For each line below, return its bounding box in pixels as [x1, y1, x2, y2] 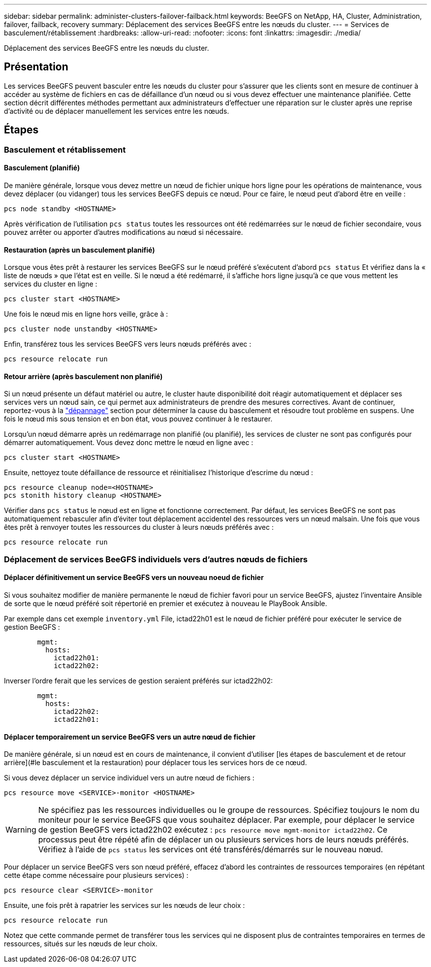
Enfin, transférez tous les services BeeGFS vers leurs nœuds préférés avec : [4, 340, 251, 349]
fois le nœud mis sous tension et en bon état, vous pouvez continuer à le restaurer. [4, 415, 273, 423]
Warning [5, 825, 36, 835]
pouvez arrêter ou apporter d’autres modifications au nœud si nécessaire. [4, 227, 243, 236]
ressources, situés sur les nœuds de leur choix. [4, 939, 157, 948]
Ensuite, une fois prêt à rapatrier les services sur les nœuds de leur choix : [4, 901, 245, 910]
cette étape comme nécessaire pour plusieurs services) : [4, 871, 188, 880]
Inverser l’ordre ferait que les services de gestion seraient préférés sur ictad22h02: [4, 676, 273, 685]
